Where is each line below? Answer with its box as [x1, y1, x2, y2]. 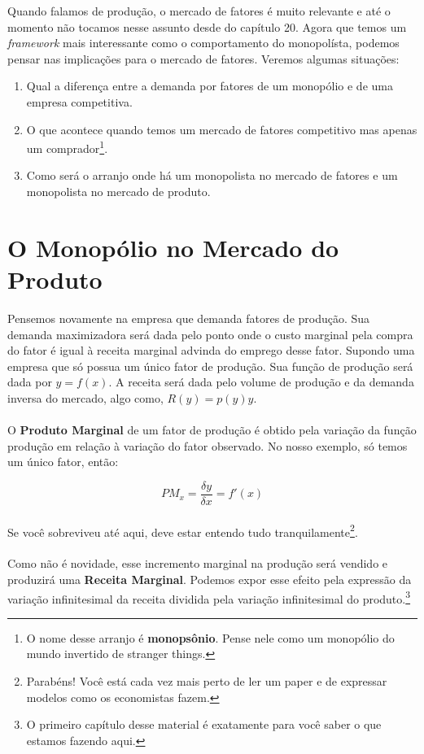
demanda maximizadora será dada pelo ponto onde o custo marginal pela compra [7, 325, 413, 342]
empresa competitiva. [26, 93, 133, 110]
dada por [7, 373, 52, 390]
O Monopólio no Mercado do [7, 230, 339, 264]
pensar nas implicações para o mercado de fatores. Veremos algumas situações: [7, 50, 400, 67]
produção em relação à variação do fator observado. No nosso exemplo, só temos [7, 437, 408, 454]
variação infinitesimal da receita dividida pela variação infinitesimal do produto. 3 [7, 587, 411, 607]
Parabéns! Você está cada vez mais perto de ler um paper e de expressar [26, 672, 387, 689]
